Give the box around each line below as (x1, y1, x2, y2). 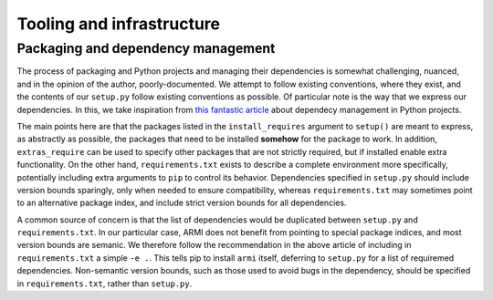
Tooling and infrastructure (16, 14, 221, 34)
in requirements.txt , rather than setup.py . (16, 278, 193, 289)
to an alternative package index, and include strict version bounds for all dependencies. (16, 197, 347, 209)
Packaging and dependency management (16, 40, 276, 57)
